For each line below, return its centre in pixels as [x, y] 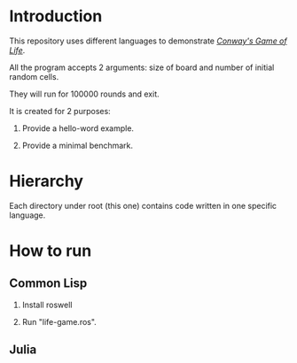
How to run [51, 251]
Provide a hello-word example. [78, 128]
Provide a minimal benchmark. [78, 145]
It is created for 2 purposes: [60, 111]
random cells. [34, 76]
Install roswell [47, 305]
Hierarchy [47, 181]
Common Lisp [48, 284]
